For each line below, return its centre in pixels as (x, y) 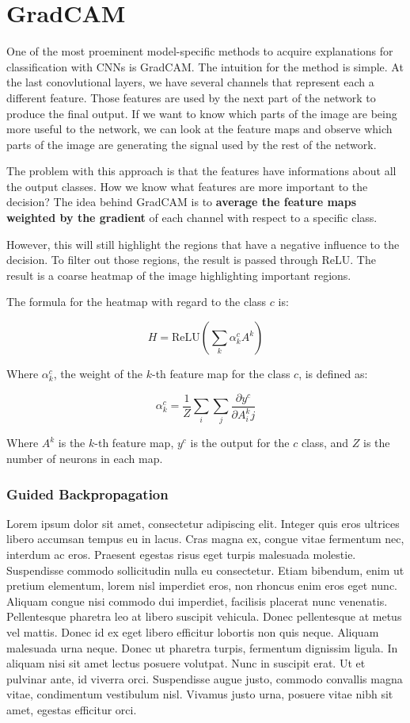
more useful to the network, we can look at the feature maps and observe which (199, 129)
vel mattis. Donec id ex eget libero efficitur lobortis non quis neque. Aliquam (193, 631)
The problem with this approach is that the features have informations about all (201, 171)
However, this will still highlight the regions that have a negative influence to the (203, 244)
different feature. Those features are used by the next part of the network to (191, 97)
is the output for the (240, 443)
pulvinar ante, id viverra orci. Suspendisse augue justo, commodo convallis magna (205, 678)
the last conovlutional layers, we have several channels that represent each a (190, 82)
